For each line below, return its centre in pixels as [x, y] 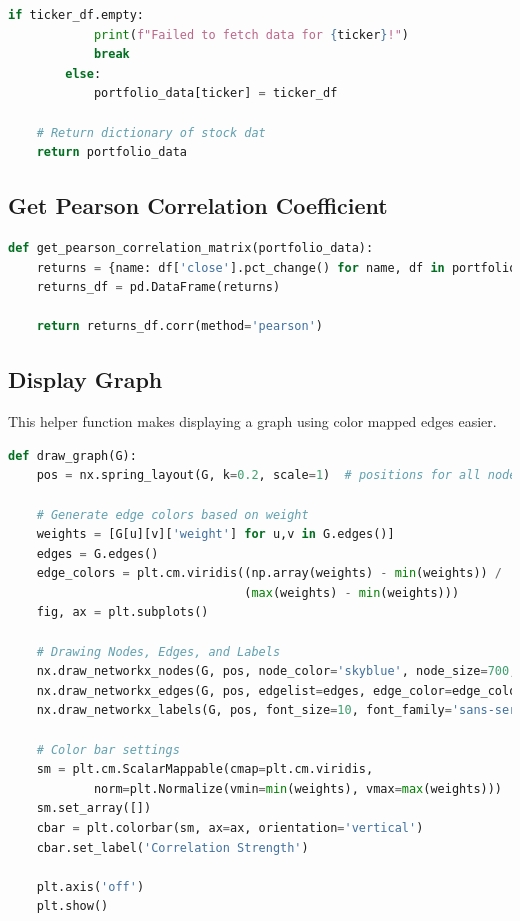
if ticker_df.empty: [76, 15]
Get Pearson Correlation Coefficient [198, 205]
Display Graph [85, 379]
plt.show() [72, 906]
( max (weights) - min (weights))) [352, 592]
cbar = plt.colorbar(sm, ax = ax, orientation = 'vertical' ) [230, 828]
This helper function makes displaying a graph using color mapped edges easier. [252, 421]
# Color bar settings [108, 749]
